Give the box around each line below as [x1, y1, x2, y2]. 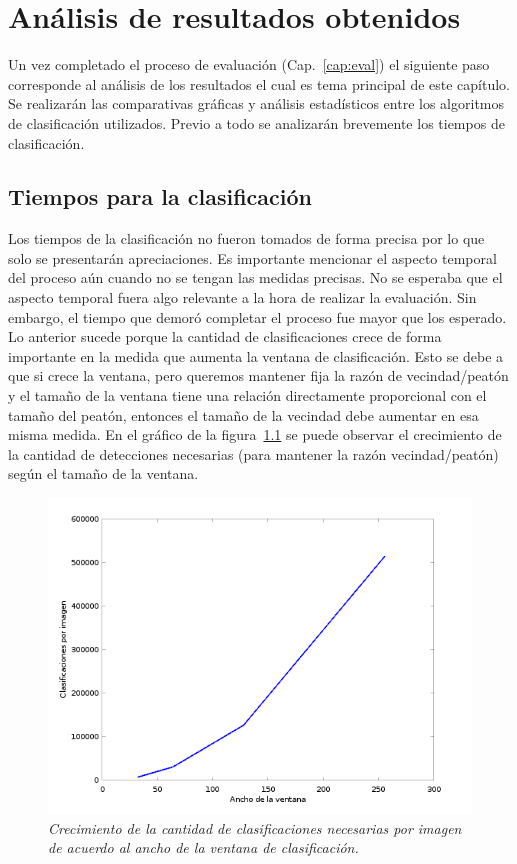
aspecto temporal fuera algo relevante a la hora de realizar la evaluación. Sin [8, 287, 477, 308]
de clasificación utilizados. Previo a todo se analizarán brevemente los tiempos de [8, 112, 505, 133]
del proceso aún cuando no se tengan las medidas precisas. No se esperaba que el [8, 267, 503, 288]
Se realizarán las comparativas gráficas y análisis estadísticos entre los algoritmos [8, 93, 505, 114]
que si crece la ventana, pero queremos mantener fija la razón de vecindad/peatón [8, 365, 509, 386]
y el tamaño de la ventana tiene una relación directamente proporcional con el [8, 385, 487, 406]
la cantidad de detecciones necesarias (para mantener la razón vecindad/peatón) [8, 443, 499, 464]
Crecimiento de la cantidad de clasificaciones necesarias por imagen [48, 817, 462, 838]
